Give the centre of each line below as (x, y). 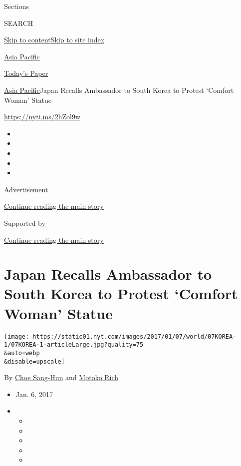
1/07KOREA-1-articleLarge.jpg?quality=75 (74, 345)
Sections (16, 6)
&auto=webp (22, 353)
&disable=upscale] (34, 361)
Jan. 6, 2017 (34, 394)
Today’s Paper (26, 73)
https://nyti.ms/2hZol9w (42, 117)
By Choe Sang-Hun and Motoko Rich (61, 377)
